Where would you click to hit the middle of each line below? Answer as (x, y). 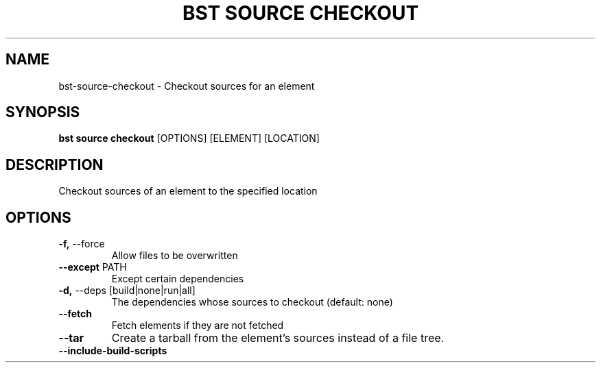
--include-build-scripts (113, 351)
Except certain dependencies (178, 279)
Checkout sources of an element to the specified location (188, 191)
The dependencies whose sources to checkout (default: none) (252, 302)
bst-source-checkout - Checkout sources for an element (187, 86)
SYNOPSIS (43, 112)
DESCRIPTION (55, 164)
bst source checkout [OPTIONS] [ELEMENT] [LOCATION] (189, 138)
